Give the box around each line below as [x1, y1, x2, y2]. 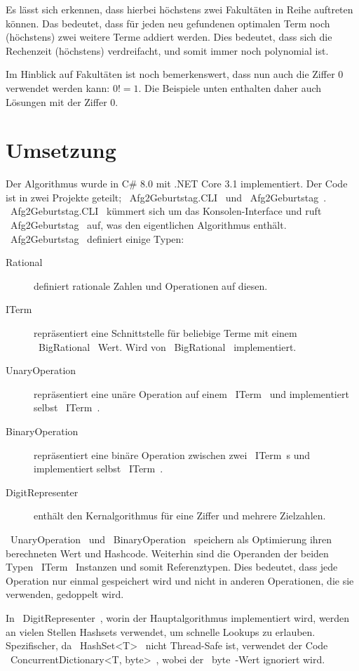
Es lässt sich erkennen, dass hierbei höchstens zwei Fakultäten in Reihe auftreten [6, 2, 353, 16]
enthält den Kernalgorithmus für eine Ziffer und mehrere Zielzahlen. [34, 508, 326, 523]
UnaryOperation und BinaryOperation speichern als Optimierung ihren [10, 531, 332, 546]
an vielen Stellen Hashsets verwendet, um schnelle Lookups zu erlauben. [6, 624, 316, 639]
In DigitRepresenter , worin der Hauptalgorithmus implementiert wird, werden [6, 610, 350, 625]
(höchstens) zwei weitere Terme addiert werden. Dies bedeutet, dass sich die [6, 29, 332, 44]
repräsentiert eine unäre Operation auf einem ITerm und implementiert [34, 386, 349, 401]
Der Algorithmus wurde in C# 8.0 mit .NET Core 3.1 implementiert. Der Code [6, 176, 348, 191]
